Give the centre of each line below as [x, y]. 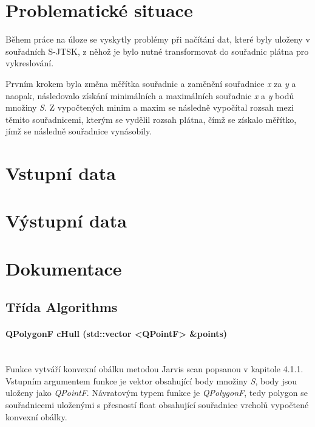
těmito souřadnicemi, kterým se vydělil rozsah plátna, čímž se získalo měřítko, [151, 119]
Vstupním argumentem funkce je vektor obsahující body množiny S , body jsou [151, 380]
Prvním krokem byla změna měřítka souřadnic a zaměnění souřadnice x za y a [151, 83]
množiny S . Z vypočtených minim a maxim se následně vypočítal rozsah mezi [150, 107]
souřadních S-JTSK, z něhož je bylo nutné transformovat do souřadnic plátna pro [157, 51]
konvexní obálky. [36, 416]
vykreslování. [30, 63]
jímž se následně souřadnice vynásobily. [79, 131]
